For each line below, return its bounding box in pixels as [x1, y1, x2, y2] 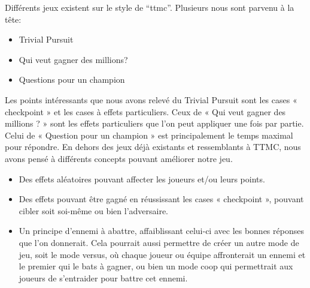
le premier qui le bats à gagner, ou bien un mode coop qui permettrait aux [19, 260, 293, 272]
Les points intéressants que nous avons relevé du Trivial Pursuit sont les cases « [5, 93, 297, 106]
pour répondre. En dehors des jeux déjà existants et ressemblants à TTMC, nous [5, 140, 301, 153]
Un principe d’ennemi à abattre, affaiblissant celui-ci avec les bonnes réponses [19, 224, 304, 237]
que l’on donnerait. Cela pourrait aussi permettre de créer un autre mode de [19, 236, 299, 248]
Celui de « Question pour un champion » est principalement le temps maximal [5, 128, 293, 141]
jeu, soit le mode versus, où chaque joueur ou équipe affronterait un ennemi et [19, 248, 306, 260]
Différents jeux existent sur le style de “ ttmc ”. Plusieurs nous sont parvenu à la [5, 1, 294, 13]
